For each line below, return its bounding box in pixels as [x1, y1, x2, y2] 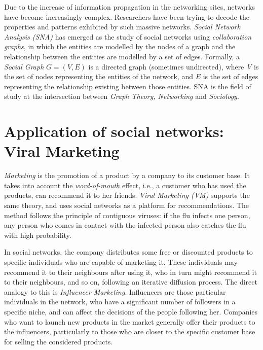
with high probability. [4, 229, 71, 240]
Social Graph [4, 61, 44, 72]
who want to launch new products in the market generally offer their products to [4, 316, 255, 327]
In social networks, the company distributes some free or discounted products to [4, 247, 253, 257]
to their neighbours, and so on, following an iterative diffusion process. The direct [4, 276, 257, 287]
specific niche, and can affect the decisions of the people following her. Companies [4, 306, 258, 317]
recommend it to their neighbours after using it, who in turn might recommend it [4, 266, 257, 277]
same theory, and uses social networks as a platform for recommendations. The [4, 200, 249, 211]
